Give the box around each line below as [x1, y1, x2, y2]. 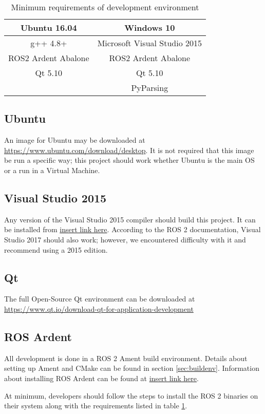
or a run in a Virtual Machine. [4, 164, 100, 175]
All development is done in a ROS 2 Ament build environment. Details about [4, 352, 248, 363]
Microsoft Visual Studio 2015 [97, 37, 202, 49]
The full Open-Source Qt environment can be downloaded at [4, 293, 195, 304]
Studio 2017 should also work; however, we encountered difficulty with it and [4, 234, 246, 244]
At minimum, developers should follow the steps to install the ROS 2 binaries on [4, 390, 258, 401]
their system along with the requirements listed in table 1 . [4, 400, 187, 411]
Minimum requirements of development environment [11, 1, 199, 13]
